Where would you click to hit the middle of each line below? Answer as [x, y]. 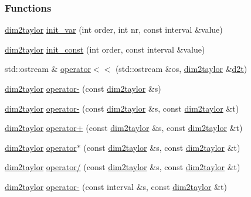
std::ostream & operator [48, 69]
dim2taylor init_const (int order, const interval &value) [105, 49]
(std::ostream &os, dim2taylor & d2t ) [181, 69]
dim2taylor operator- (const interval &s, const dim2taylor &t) [116, 186]
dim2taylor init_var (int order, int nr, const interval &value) [114, 30]
